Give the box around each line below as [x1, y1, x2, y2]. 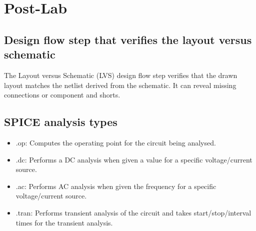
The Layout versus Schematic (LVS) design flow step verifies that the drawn [4, 69, 237, 80]
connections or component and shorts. [4, 89, 120, 100]
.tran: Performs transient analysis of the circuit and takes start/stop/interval [15, 207, 251, 217]
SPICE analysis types [4, 114, 117, 129]
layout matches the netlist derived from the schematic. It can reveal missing [4, 79, 236, 90]
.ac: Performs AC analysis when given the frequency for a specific [15, 180, 216, 191]
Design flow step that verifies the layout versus [4, 31, 252, 47]
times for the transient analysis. [15, 217, 113, 227]
